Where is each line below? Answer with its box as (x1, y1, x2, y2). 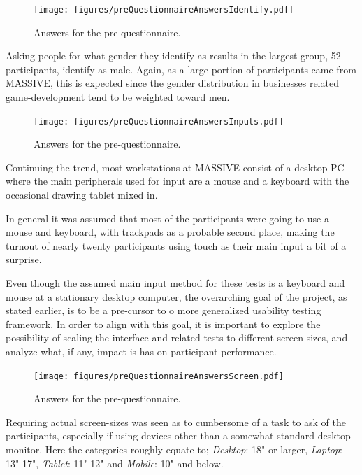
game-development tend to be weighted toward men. (6, 90, 230, 104)
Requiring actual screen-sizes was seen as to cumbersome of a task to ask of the (6, 414, 347, 429)
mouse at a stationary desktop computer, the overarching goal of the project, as (6, 289, 347, 304)
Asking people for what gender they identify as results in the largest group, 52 (6, 48, 341, 63)
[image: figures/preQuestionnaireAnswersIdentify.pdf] (34, 5, 294, 15)
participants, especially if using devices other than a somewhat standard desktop (6, 428, 351, 443)
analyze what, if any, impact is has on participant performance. (6, 344, 277, 358)
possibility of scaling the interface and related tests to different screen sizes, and (6, 330, 348, 345)
